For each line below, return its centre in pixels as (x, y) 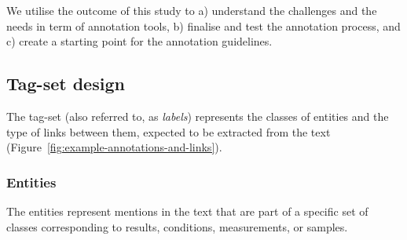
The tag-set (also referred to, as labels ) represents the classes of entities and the (198, 116)
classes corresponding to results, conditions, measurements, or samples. (177, 226)
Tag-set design (66, 84)
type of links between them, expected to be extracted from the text (169, 131)
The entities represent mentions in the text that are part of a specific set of (187, 211)
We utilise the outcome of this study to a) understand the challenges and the (192, 10)
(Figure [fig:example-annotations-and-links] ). (114, 147)
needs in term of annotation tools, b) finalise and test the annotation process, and (203, 25)
